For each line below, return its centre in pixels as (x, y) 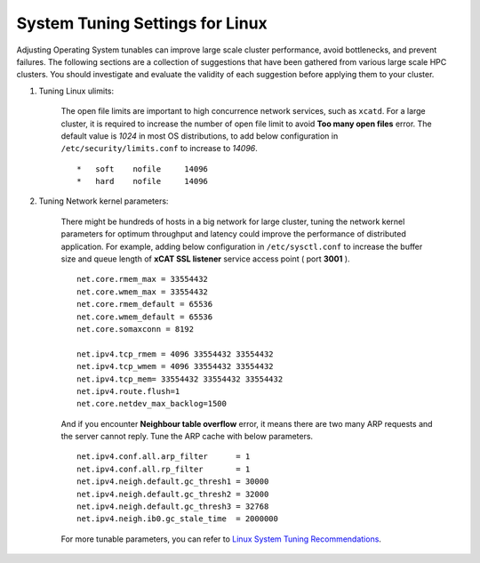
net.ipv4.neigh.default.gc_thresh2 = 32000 (173, 494)
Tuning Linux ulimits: (76, 91)
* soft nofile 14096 (143, 169)
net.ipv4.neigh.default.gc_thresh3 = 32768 (173, 507)
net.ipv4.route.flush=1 (128, 391)
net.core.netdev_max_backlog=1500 (152, 404)
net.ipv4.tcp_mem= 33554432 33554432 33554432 (180, 379)
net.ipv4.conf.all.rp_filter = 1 (164, 469)
